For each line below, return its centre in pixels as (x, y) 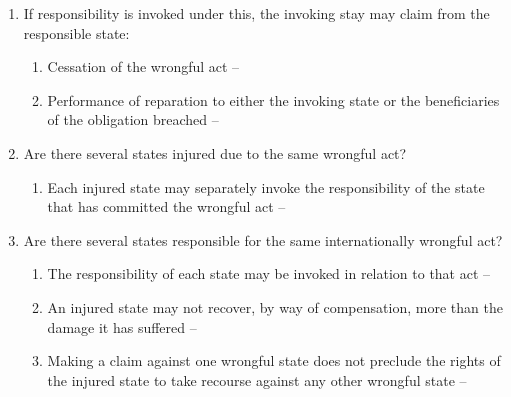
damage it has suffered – (122, 326)
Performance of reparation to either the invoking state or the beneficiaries (273, 99)
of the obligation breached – (133, 119)
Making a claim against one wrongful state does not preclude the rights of (274, 360)
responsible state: (76, 32)
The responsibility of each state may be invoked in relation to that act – (269, 273)
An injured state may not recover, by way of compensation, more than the (275, 306)
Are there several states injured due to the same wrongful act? (215, 152)
